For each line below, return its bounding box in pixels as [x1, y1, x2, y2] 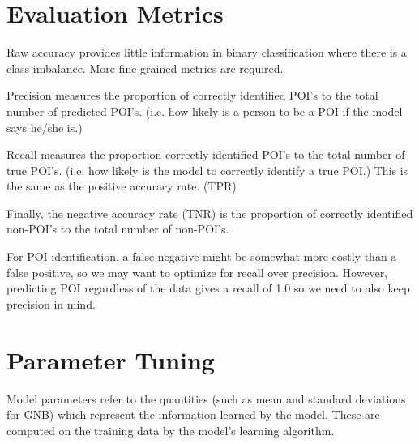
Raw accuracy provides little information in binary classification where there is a [6, 44, 407, 61]
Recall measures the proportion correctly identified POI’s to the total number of [6, 146, 405, 163]
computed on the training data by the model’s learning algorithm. [6, 421, 335, 438]
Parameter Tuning [6, 343, 215, 376]
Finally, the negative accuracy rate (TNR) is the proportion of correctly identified [6, 204, 413, 221]
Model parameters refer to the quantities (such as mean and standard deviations [6, 390, 406, 407]
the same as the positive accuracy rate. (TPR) [6, 177, 237, 194]
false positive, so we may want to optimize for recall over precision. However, [6, 263, 388, 280]
